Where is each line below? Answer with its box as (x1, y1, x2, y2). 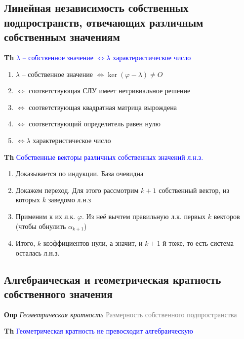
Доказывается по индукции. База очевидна (15, 168, 144, 179)
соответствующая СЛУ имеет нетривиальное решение (29, 85, 191, 96)
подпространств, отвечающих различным (4, 14, 203, 30)
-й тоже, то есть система (160, 237, 234, 248)
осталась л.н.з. (15, 247, 60, 258)
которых (15, 194, 41, 205)
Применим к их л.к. (15, 211, 76, 221)
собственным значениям (4, 29, 120, 44)
